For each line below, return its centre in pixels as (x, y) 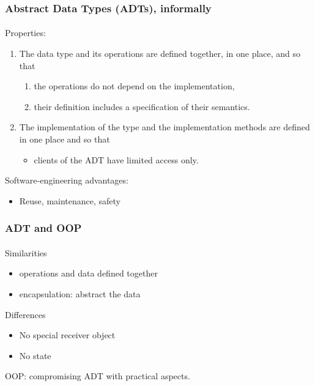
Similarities (26, 252)
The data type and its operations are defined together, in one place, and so (160, 54)
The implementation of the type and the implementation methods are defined (165, 127)
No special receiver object (67, 335)
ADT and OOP (43, 228)
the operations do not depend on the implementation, (134, 86)
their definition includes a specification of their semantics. (142, 106)
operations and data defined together (88, 273)
